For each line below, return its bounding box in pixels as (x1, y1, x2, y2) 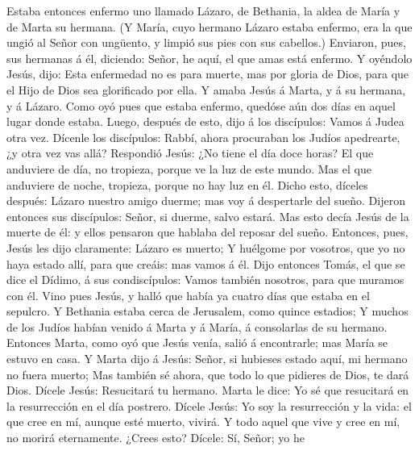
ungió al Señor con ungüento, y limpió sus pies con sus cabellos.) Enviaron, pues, (6, 34, 406, 51)
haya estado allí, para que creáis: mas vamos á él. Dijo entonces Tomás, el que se (6, 255, 405, 272)
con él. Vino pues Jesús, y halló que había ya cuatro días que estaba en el (6, 286, 370, 303)
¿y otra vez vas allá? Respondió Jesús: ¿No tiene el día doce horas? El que (6, 144, 374, 161)
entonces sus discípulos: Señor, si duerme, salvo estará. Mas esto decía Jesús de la (6, 207, 409, 224)
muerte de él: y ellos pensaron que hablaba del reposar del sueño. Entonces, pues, (6, 223, 409, 240)
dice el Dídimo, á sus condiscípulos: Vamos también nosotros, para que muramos (6, 271, 404, 288)
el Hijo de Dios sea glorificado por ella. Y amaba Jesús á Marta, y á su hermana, (6, 81, 406, 98)
